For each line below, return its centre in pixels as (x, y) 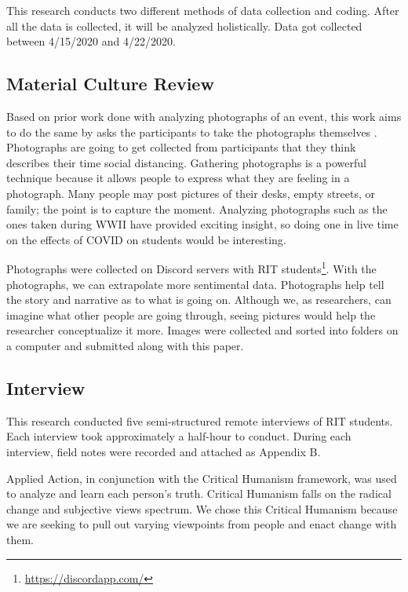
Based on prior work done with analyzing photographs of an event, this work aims (204, 116)
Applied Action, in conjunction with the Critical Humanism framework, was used (202, 478)
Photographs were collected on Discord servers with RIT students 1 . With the (191, 267)
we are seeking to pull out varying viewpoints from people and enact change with (202, 524)
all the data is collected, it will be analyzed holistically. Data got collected (184, 26)
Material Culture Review (110, 84)
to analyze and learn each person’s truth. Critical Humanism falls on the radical (199, 493)
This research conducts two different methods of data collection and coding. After (203, 10)
